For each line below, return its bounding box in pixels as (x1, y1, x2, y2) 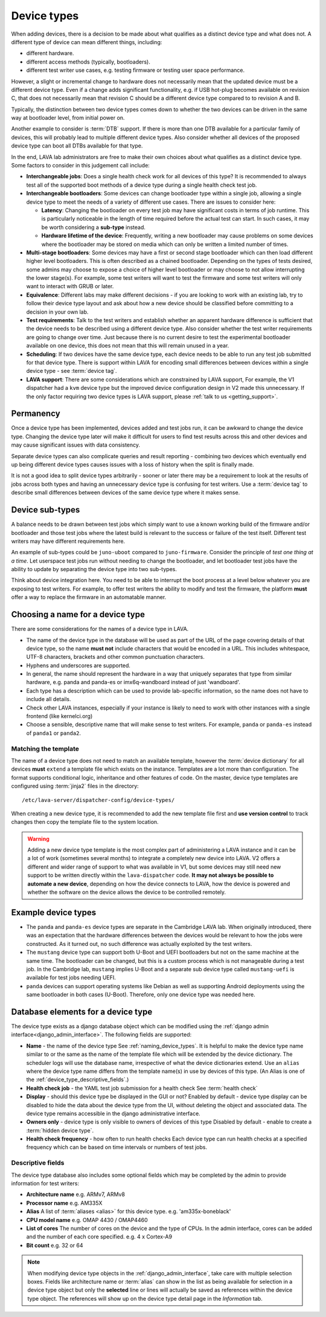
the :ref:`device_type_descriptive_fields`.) (26, 1076, 129, 1083)
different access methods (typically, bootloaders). (26, 58, 150, 65)
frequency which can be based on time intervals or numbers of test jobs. (26, 1144, 208, 1151)
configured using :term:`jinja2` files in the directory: (11, 783, 139, 790)
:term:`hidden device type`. (26, 1127, 94, 1134)
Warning (27, 835, 50, 843)
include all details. (26, 696, 72, 703)
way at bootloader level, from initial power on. (11, 114, 125, 121)
